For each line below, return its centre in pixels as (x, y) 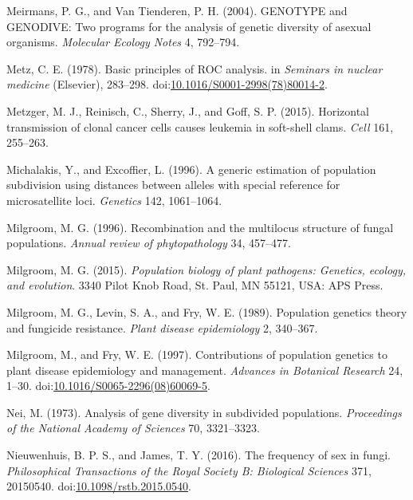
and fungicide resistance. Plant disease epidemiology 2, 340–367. (162, 327)
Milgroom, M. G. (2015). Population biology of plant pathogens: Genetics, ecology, (206, 269)
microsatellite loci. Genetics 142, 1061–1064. (114, 200)
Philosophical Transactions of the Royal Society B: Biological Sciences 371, (189, 470)
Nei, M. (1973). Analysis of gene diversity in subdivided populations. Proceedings (204, 412)
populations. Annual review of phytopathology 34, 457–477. (149, 243)
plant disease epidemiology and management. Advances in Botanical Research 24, (205, 370)
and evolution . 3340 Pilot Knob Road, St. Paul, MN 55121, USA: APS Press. (195, 285)
